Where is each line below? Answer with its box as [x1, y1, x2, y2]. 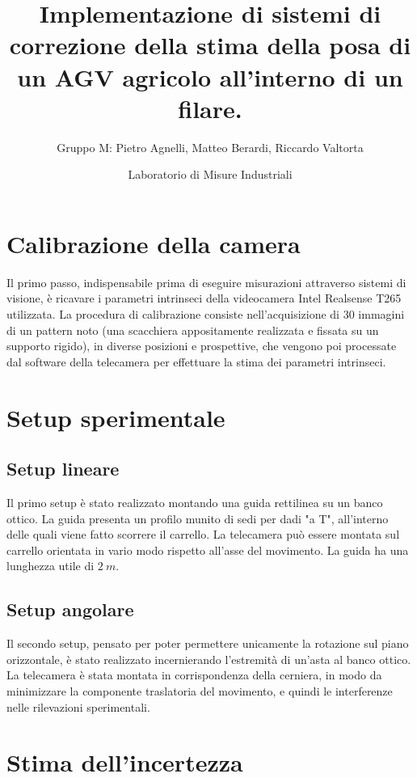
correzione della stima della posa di [9, 28, 411, 61]
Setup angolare [6, 597, 134, 622]
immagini [358, 306, 405, 322]
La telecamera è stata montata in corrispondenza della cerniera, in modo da [6, 666, 382, 683]
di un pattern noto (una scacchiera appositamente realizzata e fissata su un [6, 321, 379, 338]
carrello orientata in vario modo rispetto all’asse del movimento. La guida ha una [6, 541, 409, 558]
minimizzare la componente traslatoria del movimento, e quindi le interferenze [6, 682, 393, 699]
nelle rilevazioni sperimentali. [6, 698, 150, 715]
